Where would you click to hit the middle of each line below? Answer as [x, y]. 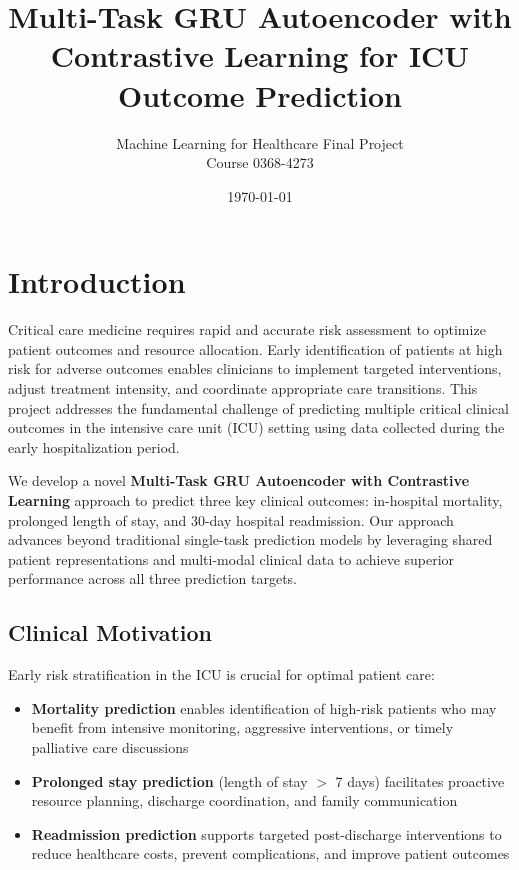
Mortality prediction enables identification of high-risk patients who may [264, 707]
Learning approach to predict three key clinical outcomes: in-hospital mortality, [255, 499]
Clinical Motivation [110, 632]
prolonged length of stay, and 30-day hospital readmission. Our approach [231, 519]
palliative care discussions [110, 746]
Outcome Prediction [260, 94]
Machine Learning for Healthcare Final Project [260, 142]
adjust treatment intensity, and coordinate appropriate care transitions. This [243, 388]
